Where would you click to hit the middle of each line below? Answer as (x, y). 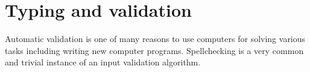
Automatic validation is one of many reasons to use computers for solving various (155, 39)
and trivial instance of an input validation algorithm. (103, 62)
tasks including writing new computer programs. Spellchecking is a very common (154, 50)
